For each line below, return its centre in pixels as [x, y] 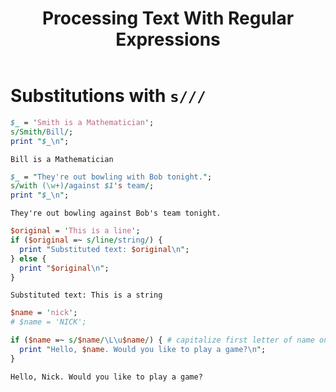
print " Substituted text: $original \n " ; [104, 249]
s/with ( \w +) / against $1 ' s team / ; [82, 186]
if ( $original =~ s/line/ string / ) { [86, 240]
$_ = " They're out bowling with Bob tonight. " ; [111, 177]
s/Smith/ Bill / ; [42, 132]
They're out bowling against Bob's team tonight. [116, 213]
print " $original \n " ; [64, 268]
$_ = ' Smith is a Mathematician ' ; [82, 122]
